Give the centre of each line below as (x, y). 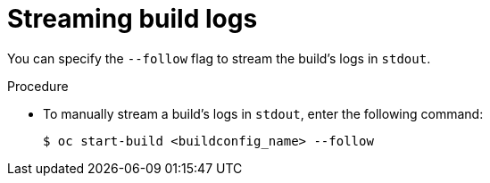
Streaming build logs (133, 19)
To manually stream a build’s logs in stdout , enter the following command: (263, 113)
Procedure (38, 86)
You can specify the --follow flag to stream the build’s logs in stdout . (219, 58)
